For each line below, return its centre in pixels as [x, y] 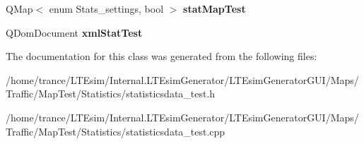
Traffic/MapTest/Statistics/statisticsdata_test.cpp [116, 131]
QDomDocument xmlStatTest [74, 32]
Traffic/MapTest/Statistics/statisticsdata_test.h [111, 94]
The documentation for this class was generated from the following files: [162, 56]
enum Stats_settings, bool [106, 8]
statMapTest [215, 8]
